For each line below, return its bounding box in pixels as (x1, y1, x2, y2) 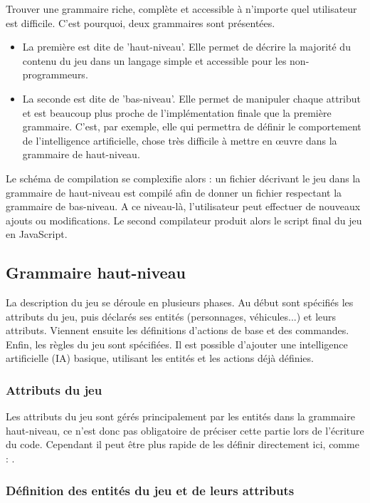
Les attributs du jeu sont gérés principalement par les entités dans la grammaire (6, 409, 355, 424)
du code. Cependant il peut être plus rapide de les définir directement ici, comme (6, 437, 359, 452)
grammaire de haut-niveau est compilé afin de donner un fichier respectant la (6, 185, 342, 199)
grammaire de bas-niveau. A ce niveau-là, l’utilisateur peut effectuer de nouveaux (6, 199, 361, 214)
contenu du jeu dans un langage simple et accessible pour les (22, 53, 287, 68)
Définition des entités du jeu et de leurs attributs (6, 481, 295, 499)
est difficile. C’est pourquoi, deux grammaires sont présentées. (6, 15, 275, 30)
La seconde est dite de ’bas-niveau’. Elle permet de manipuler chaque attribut (22, 90, 361, 105)
